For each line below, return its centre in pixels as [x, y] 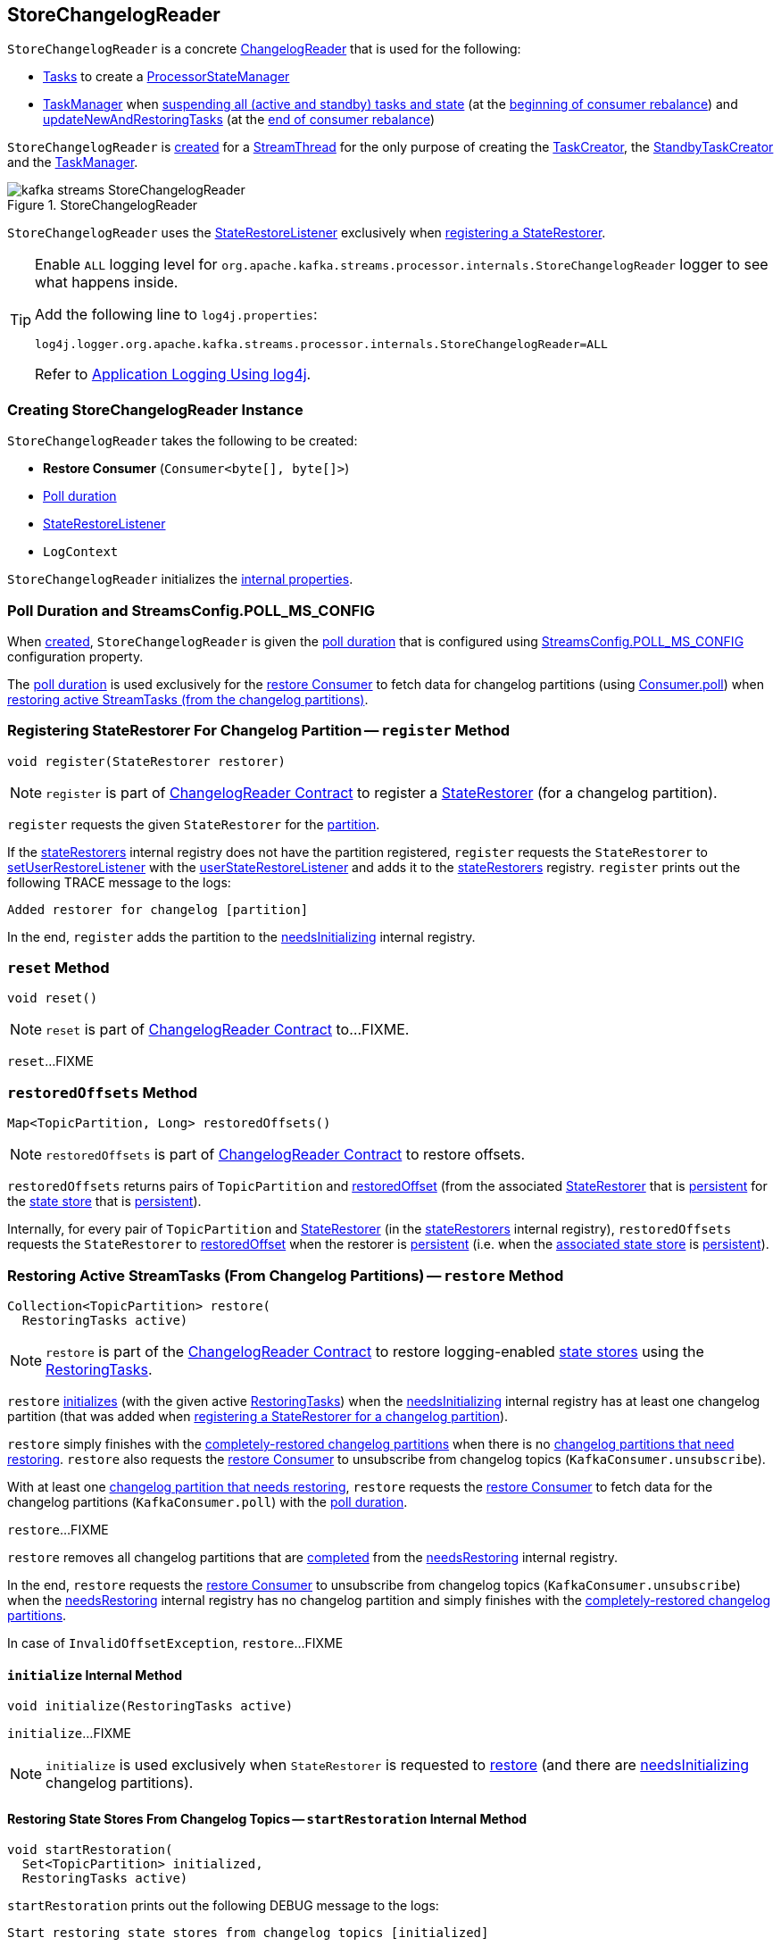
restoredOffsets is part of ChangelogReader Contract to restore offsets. [286, 1155]
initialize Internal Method [95, 1675]
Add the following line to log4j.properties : [176, 315]
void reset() [53, 998]
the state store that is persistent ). [104, 1202]
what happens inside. [107, 283]
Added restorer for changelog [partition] [158, 909]
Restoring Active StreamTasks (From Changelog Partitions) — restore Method [286, 1275]
